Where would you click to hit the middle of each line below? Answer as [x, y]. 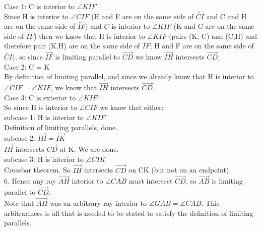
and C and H [226, 16]
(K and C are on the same [214, 26]
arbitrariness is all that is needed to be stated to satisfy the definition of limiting [129, 213]
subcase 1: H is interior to [44, 117]
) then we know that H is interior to [89, 36]
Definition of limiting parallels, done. [61, 127]
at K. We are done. [89, 149]
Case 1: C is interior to [39, 6]
